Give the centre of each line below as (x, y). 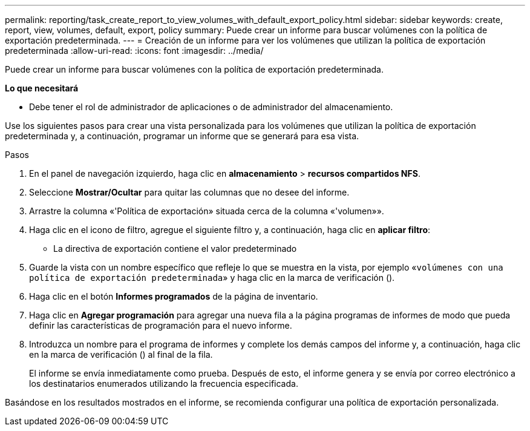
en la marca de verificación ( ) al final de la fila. (121, 354)
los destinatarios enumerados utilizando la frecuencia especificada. (164, 383)
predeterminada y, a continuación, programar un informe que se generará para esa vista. (182, 136)
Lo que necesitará (42, 88)
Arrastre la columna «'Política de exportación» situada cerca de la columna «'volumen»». (207, 211)
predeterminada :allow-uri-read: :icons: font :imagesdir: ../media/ (134, 51)
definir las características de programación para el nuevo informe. (161, 325)
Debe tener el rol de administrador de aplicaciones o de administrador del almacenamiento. (211, 107)
